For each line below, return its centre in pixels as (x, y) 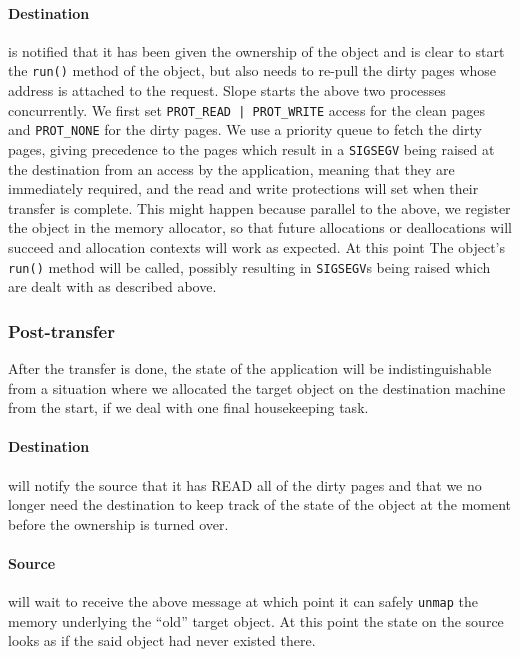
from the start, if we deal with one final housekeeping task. (188, 407)
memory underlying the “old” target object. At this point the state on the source (256, 620)
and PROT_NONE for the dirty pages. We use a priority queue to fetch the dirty (245, 129)
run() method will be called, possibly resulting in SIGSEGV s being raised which (249, 266)
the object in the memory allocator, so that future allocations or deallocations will (260, 227)
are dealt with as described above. (112, 286)
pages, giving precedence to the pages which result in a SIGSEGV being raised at (251, 148)
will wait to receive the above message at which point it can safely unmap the (243, 601)
